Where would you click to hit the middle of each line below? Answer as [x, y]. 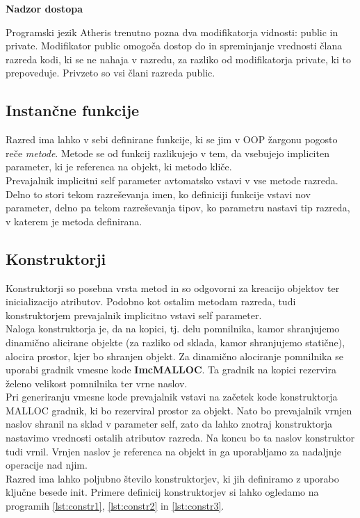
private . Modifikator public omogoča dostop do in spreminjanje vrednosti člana [174, 46]
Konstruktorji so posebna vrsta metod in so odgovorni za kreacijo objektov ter [173, 288]
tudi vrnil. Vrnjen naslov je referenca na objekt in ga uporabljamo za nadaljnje [173, 451]
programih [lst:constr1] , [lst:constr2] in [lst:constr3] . [115, 506]
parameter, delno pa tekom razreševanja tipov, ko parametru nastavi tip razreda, [178, 208]
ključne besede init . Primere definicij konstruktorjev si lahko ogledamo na [162, 492]
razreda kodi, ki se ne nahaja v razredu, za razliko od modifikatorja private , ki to [179, 59]
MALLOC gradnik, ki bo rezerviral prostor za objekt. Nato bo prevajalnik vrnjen [179, 410]
